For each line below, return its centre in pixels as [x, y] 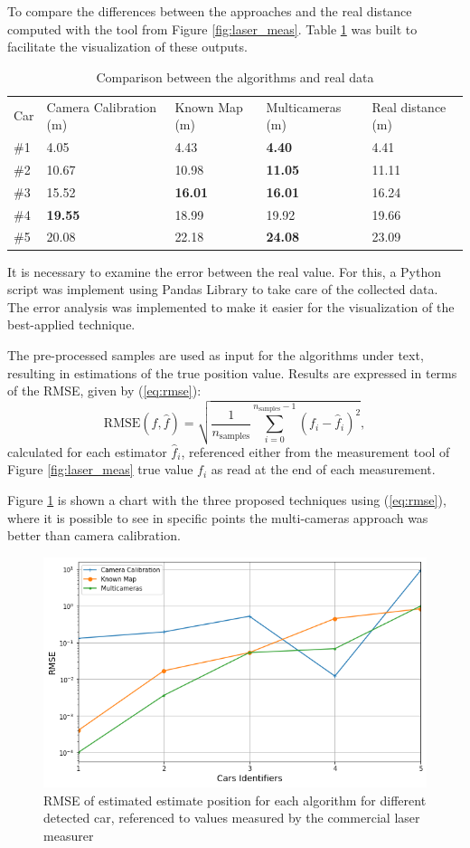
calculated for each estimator [87, 451]
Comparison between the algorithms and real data [235, 76]
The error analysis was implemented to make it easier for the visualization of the [231, 306]
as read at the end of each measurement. [323, 469]
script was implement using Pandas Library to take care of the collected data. [223, 289]
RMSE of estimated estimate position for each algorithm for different [235, 800]
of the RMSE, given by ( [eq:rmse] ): [104, 391]
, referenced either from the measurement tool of [315, 451]
